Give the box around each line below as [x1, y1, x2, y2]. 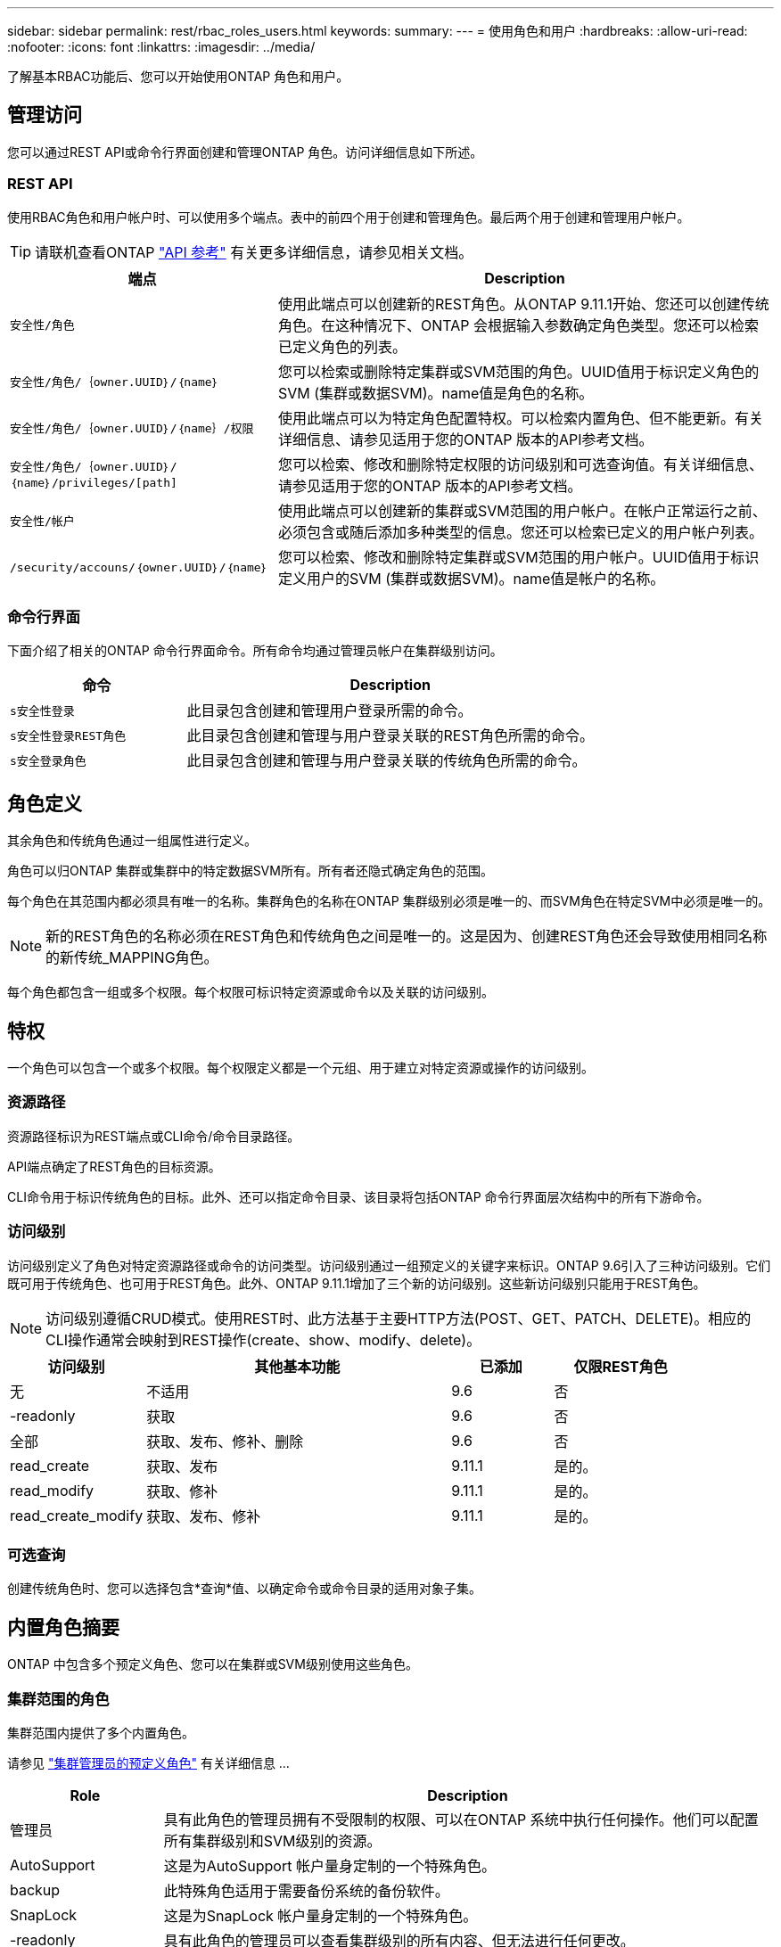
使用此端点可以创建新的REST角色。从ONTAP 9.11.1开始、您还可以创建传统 [277, 294, 769, 313]
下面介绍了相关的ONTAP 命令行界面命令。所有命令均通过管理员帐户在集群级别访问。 [7, 643, 503, 659]
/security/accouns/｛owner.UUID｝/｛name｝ [10, 560, 268, 574]
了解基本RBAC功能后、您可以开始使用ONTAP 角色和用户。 [7, 69, 349, 84]
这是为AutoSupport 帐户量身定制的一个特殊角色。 [163, 1856, 496, 1875]
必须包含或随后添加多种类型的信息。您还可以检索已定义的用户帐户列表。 [277, 522, 763, 541]
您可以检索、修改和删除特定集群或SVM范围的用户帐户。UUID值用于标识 [277, 547, 760, 566]
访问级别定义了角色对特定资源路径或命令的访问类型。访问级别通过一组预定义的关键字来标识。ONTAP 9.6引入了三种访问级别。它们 [7, 1257, 771, 1273]
